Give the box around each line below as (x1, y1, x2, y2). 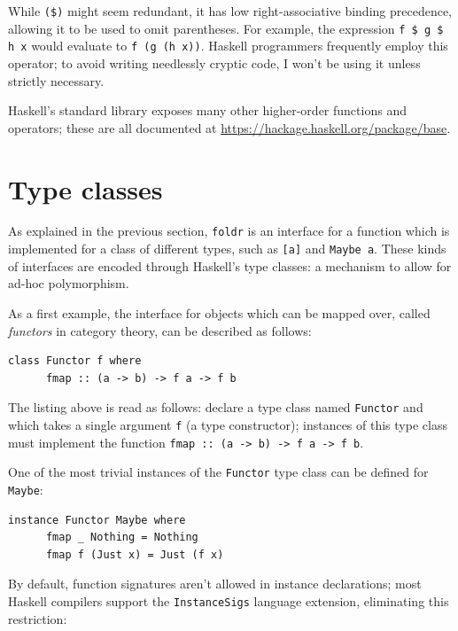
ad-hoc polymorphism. (8, 274, 129, 292)
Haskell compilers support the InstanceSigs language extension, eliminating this (8, 592, 449, 610)
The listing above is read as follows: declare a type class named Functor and (8, 398, 423, 417)
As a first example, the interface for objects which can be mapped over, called (8, 303, 431, 322)
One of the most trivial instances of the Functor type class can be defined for (8, 463, 429, 481)
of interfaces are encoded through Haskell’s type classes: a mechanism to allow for (8, 256, 452, 275)
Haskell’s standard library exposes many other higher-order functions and (8, 101, 407, 120)
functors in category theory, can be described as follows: (8, 321, 312, 339)
